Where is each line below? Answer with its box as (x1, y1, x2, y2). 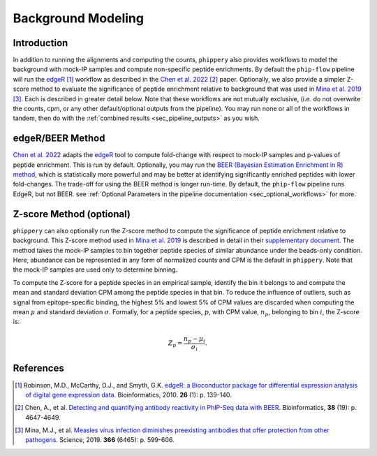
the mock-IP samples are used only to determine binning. (13, 265, 178, 274)
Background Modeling (13, 10, 145, 26)
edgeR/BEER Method (13, 133, 105, 145)
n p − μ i (184, 335, 206, 345)
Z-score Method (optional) (13, 208, 131, 220)
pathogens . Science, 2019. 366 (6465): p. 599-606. (25, 436, 175, 444)
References (13, 362, 64, 374)
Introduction (13, 37, 68, 49)
